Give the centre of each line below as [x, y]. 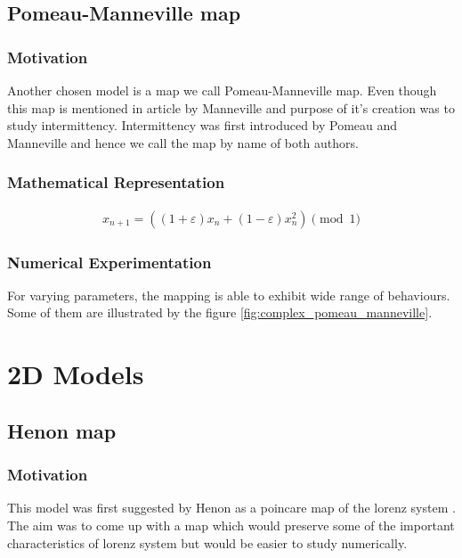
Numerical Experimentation [109, 262]
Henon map [62, 430]
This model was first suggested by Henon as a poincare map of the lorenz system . [231, 508]
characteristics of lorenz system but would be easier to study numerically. [207, 542]
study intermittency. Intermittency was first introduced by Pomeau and [203, 125]
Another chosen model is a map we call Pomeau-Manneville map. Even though [222, 90]
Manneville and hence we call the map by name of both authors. [183, 142]
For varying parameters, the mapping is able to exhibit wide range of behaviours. [229, 295]
